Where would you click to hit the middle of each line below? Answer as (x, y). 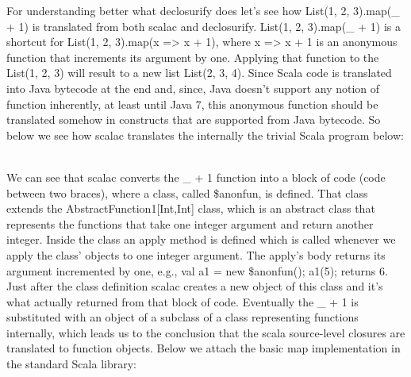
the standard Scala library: (71, 364)
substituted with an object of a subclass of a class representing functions (182, 317)
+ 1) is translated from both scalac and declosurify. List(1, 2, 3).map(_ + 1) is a (204, 26)
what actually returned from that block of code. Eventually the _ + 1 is (182, 301)
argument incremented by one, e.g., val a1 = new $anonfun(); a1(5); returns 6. (197, 270)
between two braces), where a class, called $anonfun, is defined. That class (187, 192)
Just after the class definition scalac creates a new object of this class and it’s (195, 286)
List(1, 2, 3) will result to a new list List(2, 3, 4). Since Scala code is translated (199, 73)
